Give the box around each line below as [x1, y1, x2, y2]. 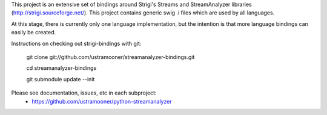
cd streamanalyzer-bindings [26, 64, 97, 72]
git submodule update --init [26, 75, 95, 82]
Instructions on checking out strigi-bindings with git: [11, 40, 142, 47]
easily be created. [11, 29, 56, 36]
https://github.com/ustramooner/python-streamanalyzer [31, 98, 172, 105]
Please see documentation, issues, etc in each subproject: [11, 89, 157, 96]
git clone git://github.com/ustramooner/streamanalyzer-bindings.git [26, 53, 195, 60]
